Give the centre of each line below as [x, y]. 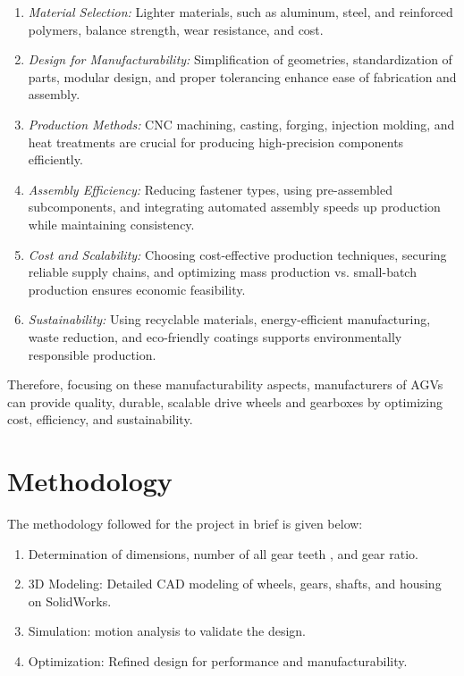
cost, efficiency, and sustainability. [100, 419]
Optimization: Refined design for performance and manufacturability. [218, 660]
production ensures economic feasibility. [137, 289]
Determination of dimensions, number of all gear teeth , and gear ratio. [223, 553]
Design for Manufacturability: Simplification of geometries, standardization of [240, 59]
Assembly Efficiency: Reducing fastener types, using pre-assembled [210, 189]
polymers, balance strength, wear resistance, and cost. [176, 29]
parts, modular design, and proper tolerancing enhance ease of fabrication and [242, 76]
